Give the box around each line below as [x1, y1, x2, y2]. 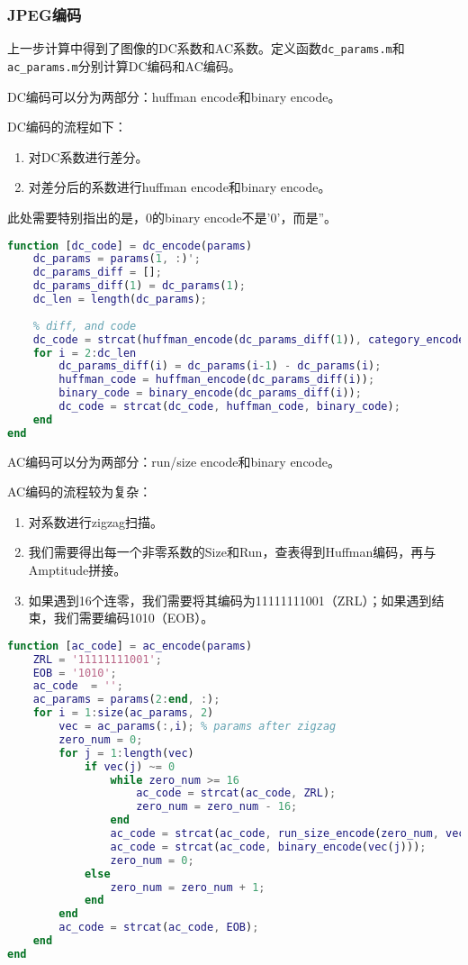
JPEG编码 [7, 3, 82, 25]
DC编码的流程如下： [7, 117, 127, 136]
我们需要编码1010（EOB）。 [53, 608, 214, 627]
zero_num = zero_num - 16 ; [136, 800, 298, 814]
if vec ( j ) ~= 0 [84, 760, 175, 773]
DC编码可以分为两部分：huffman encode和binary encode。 [7, 86, 341, 105]
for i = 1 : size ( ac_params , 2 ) [32, 706, 214, 720]
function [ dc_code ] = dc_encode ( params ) [7, 239, 253, 252]
